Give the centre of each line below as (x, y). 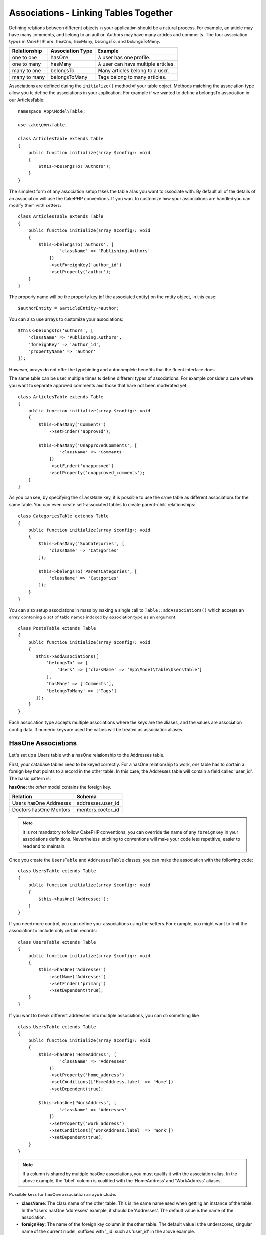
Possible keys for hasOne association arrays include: (63, 1194)
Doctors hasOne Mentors (41, 810)
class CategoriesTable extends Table (64, 516)
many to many (29, 77)
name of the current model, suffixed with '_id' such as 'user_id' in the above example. (108, 1231)
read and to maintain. (44, 846)
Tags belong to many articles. (132, 77)
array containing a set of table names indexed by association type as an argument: (93, 617)
